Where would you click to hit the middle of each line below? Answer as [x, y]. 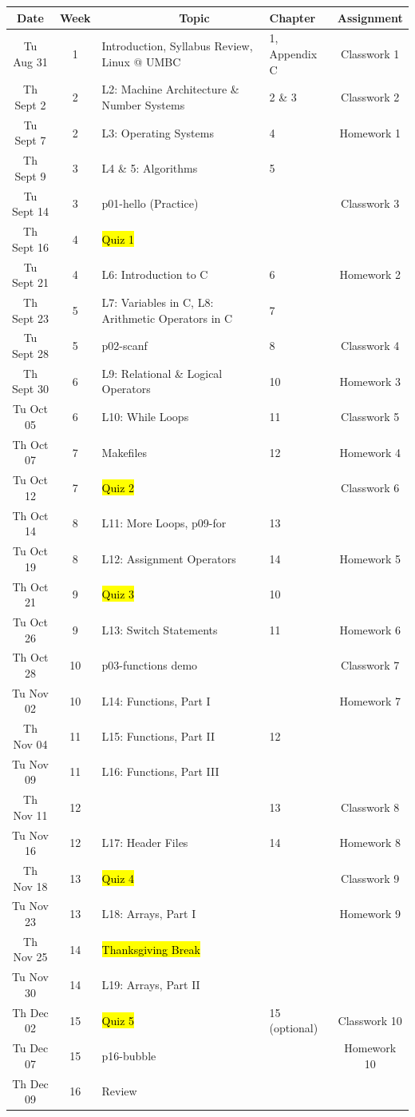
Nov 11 [30, 815]
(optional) [294, 1028]
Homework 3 [370, 381]
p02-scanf [125, 346]
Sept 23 [30, 318]
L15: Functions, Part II [158, 736]
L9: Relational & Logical [162, 373]
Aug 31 [30, 61]
